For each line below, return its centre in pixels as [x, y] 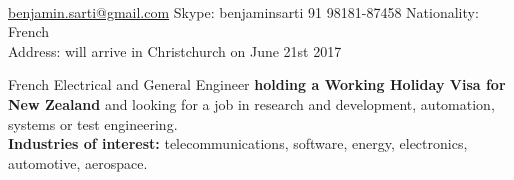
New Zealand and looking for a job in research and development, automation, [251, 103]
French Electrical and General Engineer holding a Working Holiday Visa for [257, 84]
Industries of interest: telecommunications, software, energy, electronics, [238, 143]
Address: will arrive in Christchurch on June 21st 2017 [175, 50]
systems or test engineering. [93, 123]
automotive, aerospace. [78, 162]
